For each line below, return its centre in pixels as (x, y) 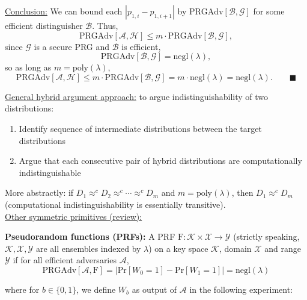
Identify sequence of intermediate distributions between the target (140, 128)
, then (242, 192)
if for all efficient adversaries (65, 260)
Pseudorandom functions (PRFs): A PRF (90, 236)
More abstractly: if (39, 192)
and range (283, 248)
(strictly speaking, (266, 236)
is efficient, (141, 46)
